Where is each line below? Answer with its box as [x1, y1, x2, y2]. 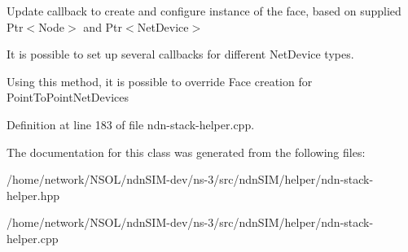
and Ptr [83, 18, 123, 35]
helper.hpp [7, 186, 60, 203]
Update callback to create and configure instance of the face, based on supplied [7, 2, 401, 19]
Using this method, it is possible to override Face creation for [7, 72, 313, 89]
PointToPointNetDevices [7, 89, 129, 106]
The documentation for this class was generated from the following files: [7, 143, 366, 160]
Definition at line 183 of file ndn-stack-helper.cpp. [7, 115, 255, 133]
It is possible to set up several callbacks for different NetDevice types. [7, 46, 354, 63]
